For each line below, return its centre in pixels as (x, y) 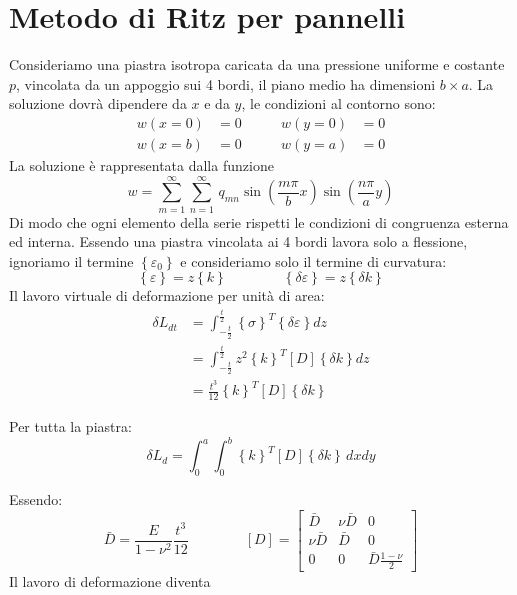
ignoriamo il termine (71, 260)
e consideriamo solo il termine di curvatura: (313, 260)
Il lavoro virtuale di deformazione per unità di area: (167, 295)
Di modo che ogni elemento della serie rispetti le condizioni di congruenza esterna (259, 221)
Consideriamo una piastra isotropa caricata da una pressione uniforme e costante (257, 64)
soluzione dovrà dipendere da (98, 103)
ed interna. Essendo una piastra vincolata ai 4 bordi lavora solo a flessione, (238, 241)
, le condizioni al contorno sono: (338, 103)
